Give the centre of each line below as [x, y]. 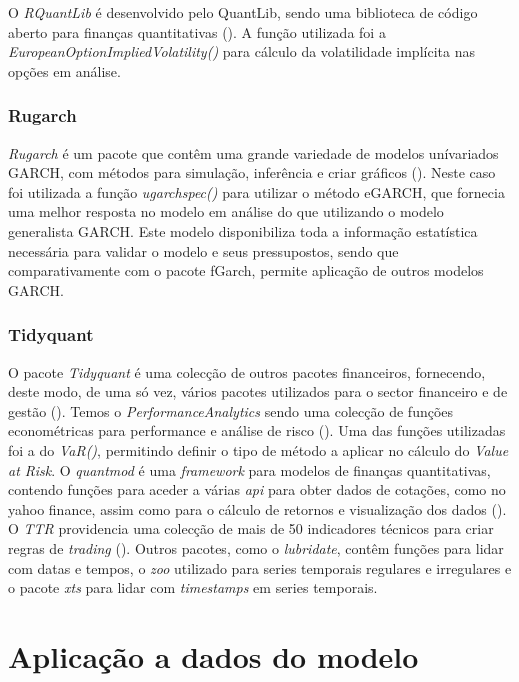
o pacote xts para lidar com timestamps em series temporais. [193, 587]
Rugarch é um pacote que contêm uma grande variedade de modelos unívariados [253, 152]
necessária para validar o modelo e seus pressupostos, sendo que [203, 250]
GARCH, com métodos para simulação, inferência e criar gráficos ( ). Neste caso [252, 172]
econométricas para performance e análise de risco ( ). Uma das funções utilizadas [257, 430]
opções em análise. [64, 70]
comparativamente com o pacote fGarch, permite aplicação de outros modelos [246, 270]
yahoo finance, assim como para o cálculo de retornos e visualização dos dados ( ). [257, 508]
